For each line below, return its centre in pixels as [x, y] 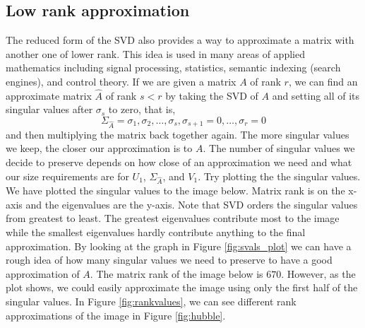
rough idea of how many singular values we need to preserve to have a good [169, 260]
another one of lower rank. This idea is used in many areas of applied [155, 53]
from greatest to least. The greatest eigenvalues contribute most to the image [173, 218]
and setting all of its [316, 95]
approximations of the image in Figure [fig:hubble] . [116, 315]
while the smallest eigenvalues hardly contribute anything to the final [156, 232]
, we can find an [323, 81]
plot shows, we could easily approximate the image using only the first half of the [182, 287]
